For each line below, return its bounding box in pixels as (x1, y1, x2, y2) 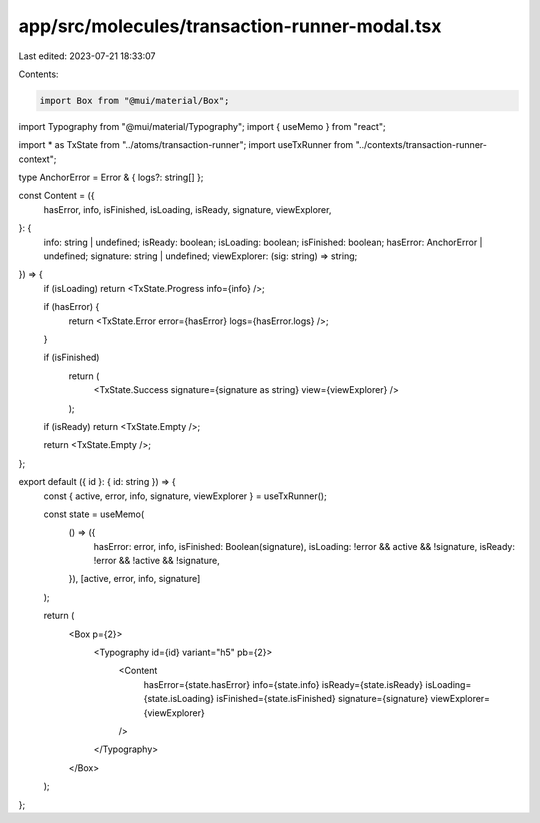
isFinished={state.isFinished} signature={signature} (216, 693, 429, 705)
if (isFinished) (43, 351, 100, 364)
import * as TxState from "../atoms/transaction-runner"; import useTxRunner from (18, 139, 354, 151)
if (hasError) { (43, 301, 100, 313)
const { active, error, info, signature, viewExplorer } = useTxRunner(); (43, 490, 327, 502)
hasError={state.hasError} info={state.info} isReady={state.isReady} (143, 678, 424, 690)
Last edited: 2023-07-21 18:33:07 (18, 50, 156, 62)
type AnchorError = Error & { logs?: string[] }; (18, 171, 204, 184)
